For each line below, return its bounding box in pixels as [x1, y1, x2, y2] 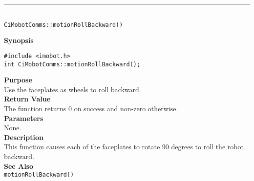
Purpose [4, 75, 32, 85]
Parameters [4, 113, 43, 123]
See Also [4, 161, 34, 171]
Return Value [4, 94, 51, 104]
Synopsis [4, 35, 34, 45]
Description [4, 132, 44, 142]
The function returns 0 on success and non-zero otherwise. [4, 103, 178, 113]
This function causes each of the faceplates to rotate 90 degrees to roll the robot [4, 141, 244, 152]
